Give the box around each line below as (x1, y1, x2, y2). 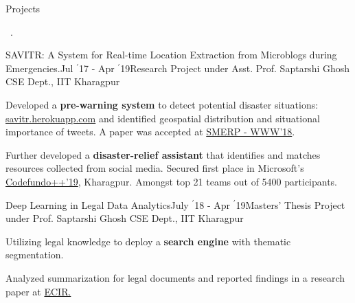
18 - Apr (194, 197, 230, 212)
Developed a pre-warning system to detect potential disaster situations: (5, 97, 319, 111)
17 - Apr (79, 60, 115, 75)
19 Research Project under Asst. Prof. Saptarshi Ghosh (120, 60, 350, 75)
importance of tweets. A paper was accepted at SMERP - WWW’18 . (5, 124, 295, 139)
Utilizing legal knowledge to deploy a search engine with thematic (5, 234, 291, 248)
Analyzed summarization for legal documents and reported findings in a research (5, 270, 345, 284)
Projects (5, 1, 41, 15)
